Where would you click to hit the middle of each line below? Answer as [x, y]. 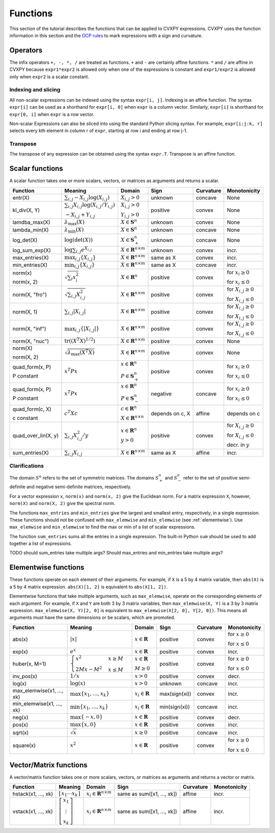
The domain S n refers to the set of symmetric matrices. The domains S [84, 477]
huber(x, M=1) [29, 664]
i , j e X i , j [84, 250]
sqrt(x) [21, 733]
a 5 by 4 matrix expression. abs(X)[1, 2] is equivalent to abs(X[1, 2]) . [89, 587]
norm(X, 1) [25, 312]
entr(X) [21, 197]
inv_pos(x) [25, 676]
